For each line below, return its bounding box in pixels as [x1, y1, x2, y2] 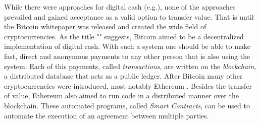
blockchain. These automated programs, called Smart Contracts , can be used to [4, 100, 250, 110]
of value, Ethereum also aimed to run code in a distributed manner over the [4, 90, 239, 101]
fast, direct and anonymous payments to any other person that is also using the [4, 50, 250, 61]
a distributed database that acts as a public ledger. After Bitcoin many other [4, 71, 243, 81]
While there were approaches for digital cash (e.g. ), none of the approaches [4, 2, 236, 12]
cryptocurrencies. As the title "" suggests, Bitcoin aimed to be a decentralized [4, 31, 244, 41]
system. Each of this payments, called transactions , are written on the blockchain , [4, 60, 256, 71]
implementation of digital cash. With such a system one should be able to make [4, 41, 251, 51]
